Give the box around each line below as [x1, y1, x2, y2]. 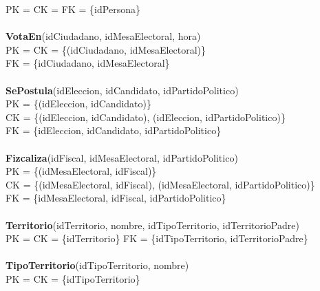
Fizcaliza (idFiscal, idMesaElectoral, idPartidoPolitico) [6, 150, 238, 164]
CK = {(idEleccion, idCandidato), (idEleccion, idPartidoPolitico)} [6, 109, 286, 124]
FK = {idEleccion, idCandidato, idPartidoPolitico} [6, 123, 222, 138]
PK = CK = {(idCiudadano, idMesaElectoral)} [6, 42, 206, 56]
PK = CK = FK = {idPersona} [6, 2, 140, 16]
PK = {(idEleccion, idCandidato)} [6, 96, 151, 111]
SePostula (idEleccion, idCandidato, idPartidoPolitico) [6, 83, 239, 97]
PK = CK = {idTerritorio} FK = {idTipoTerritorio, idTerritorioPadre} [6, 231, 308, 246]
